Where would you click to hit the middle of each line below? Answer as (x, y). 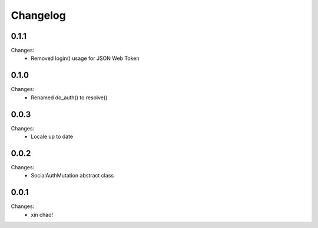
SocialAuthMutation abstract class (72, 176)
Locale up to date (52, 137)
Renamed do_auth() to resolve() (69, 98)
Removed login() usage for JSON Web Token (85, 58)
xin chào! (42, 214)
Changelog (38, 15)
